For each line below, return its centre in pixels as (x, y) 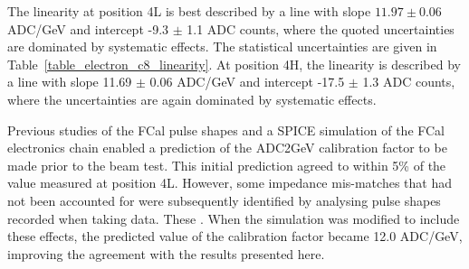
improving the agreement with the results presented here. (166, 253)
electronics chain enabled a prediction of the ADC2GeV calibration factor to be (227, 148)
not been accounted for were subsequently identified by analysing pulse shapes (224, 200)
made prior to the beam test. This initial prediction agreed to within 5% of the (227, 165)
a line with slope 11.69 (70, 82)
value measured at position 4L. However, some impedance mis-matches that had (230, 183)
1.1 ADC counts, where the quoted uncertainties (321, 28)
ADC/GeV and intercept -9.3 (88, 28)
